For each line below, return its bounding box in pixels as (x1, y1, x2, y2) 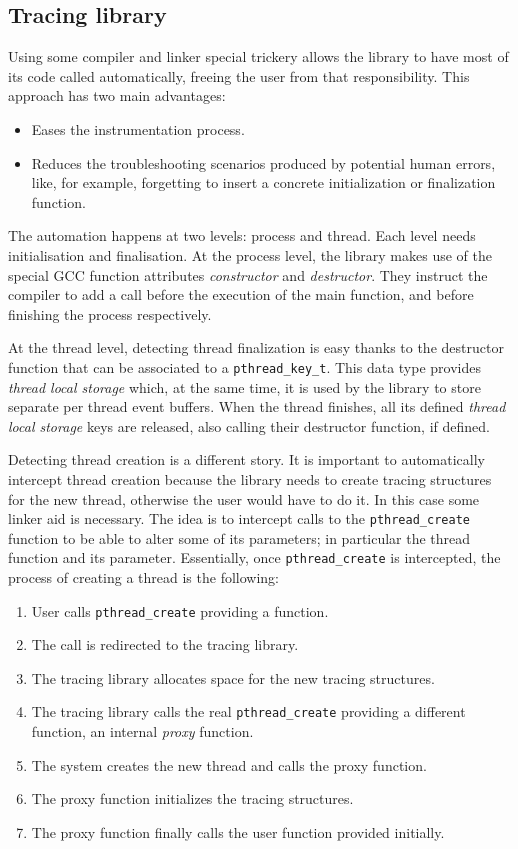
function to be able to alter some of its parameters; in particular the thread (8, 527, 471, 548)
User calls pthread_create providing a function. (31, 600, 329, 621)
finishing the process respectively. (8, 303, 212, 324)
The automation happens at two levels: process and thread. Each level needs (8, 225, 476, 246)
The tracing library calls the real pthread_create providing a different (31, 701, 466, 722)
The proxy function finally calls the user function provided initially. (31, 821, 445, 842)
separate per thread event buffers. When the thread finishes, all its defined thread (8, 396, 506, 417)
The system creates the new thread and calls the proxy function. (31, 754, 427, 775)
